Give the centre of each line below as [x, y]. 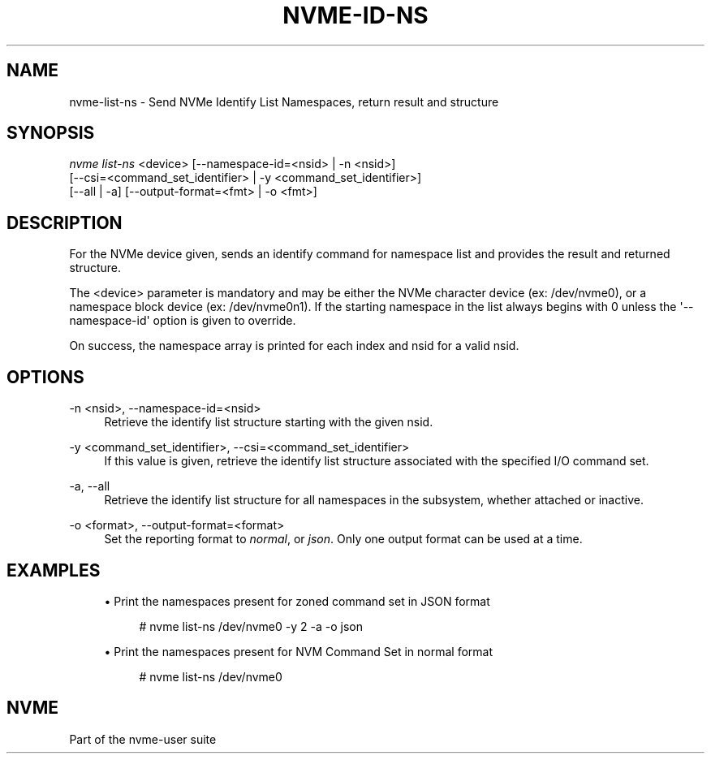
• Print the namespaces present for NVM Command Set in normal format [298, 651]
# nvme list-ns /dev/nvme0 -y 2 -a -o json [251, 626]
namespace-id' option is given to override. [183, 321]
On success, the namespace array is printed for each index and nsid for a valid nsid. [294, 346]
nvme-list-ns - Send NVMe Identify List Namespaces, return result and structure [284, 101]
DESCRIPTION [65, 222]
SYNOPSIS [51, 133]
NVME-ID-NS [355, 15]
